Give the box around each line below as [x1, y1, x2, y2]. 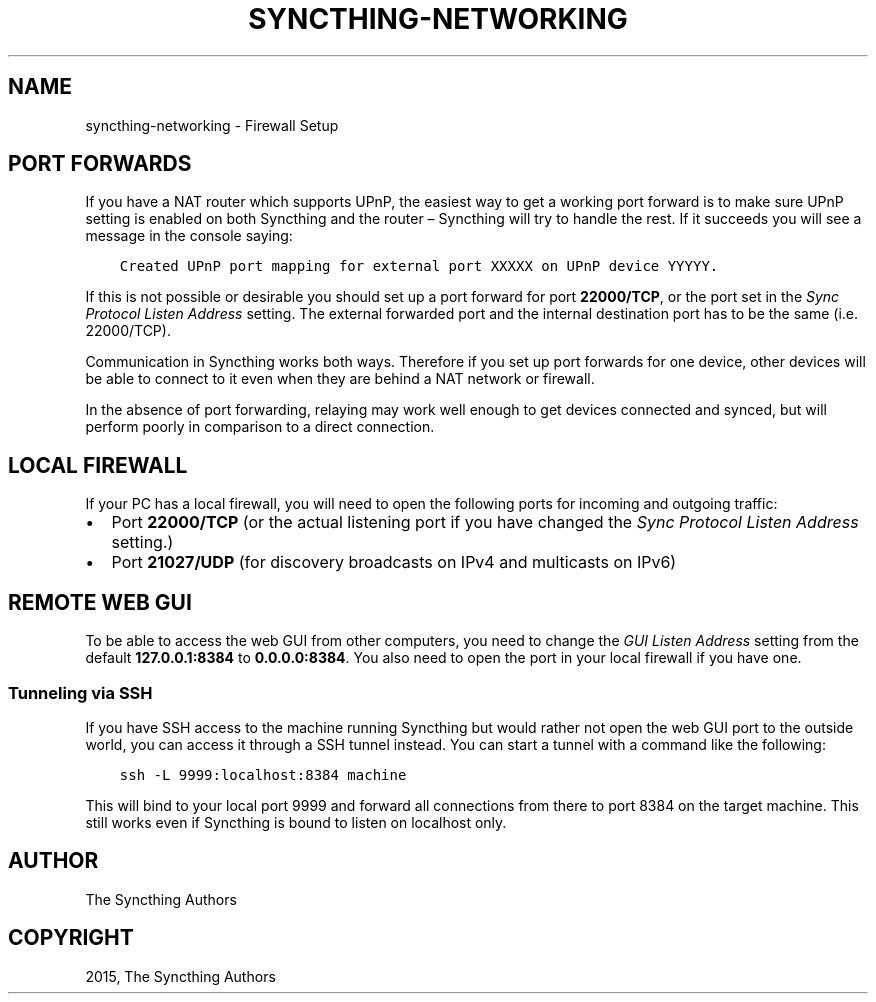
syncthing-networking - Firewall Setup [85, 116, 339, 134]
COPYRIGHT [8, 925, 134, 951]
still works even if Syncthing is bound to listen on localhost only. [85, 813, 507, 831]
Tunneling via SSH [8, 682, 153, 703]
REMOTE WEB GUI [8, 589, 192, 615]
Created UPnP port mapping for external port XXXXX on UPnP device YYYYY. [119, 258, 719, 275]
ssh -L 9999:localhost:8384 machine [119, 766, 407, 783]
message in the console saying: [85, 227, 293, 245]
